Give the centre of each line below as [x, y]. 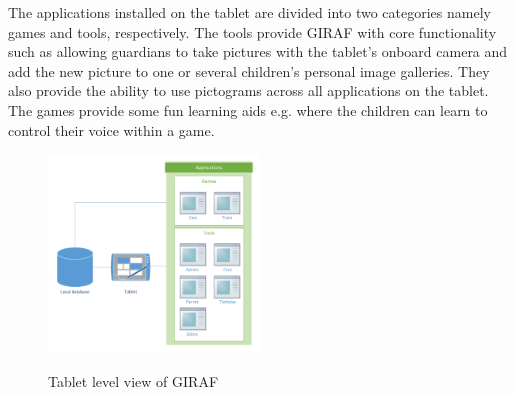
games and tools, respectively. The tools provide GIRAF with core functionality [252, 31]
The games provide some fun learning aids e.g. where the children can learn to [248, 109]
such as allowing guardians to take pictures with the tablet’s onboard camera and [258, 51]
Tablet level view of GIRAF [133, 380]
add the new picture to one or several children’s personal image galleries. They [249, 70]
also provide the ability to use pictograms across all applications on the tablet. [248, 90]
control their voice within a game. [111, 129]
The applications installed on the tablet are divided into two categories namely [249, 12]
